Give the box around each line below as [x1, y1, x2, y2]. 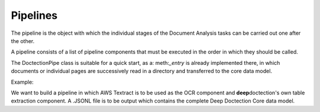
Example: [11, 78, 34, 85]
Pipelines [11, 9, 58, 22]
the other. [11, 37, 35, 44]
